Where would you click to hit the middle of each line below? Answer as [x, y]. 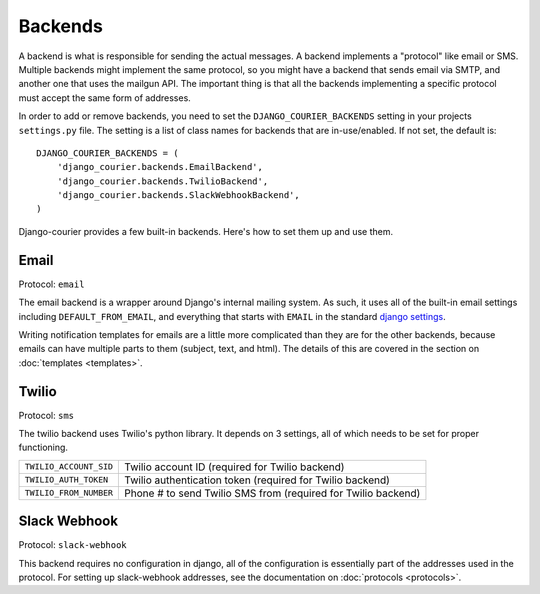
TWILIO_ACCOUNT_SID [69, 466]
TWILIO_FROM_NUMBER [69, 493]
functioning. [43, 447]
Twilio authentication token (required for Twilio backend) [257, 480]
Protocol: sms [46, 415]
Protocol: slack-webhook [72, 545]
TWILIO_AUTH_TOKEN [66, 480]
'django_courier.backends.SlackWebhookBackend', [178, 195]
